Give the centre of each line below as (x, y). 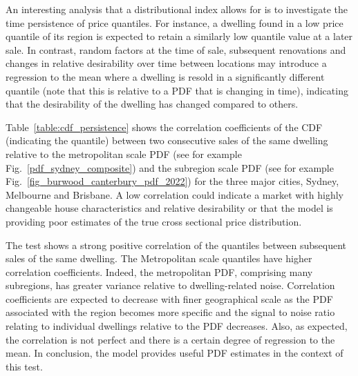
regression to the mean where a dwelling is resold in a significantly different (165, 76)
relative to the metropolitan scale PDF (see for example (124, 154)
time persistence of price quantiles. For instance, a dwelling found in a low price (175, 22)
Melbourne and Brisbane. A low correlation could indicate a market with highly (175, 194)
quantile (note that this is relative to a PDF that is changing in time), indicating (177, 90)
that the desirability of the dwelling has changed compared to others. (152, 104)
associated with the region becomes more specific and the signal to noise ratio (170, 312)
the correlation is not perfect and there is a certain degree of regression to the (170, 339)
